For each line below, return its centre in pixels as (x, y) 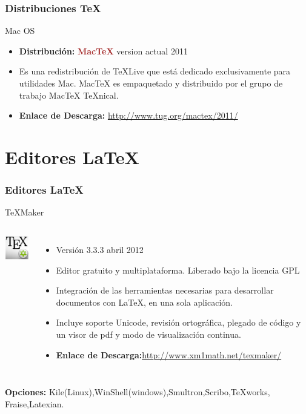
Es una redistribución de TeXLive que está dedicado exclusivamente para (155, 71)
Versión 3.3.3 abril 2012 (100, 249)
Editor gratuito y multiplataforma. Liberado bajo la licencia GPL (178, 270)
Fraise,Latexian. (35, 403)
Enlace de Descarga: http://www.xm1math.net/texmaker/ (169, 354)
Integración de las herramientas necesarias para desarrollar (165, 290)
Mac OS (20, 31)
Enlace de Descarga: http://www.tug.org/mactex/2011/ (128, 115)
